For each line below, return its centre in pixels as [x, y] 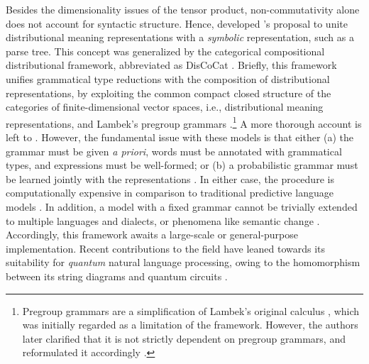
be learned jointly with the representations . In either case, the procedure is [170, 178]
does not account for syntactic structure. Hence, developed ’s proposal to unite [177, 23]
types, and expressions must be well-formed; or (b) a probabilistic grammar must [182, 165]
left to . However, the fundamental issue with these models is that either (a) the [180, 137]
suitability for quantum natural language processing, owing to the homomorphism [183, 262]
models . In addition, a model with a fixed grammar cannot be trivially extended [182, 206]
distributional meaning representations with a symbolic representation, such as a [180, 37]
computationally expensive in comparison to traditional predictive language [170, 193]
